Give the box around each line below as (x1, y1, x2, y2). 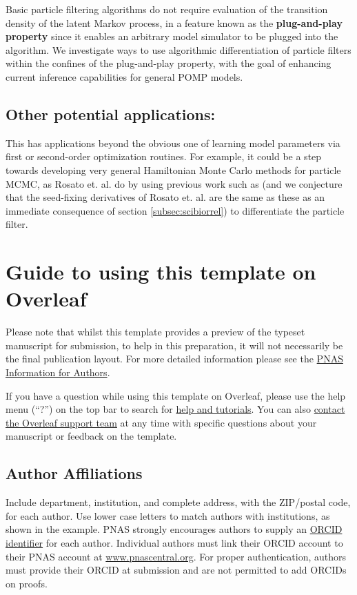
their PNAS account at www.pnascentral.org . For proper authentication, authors (6, 549, 347, 563)
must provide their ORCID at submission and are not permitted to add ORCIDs (6, 563, 347, 577)
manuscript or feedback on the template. (6, 429, 177, 443)
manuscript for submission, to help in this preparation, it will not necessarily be (6, 338, 343, 352)
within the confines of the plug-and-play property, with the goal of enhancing (6, 56, 331, 70)
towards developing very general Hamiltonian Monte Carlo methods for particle (6, 162, 341, 177)
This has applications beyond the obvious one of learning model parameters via (6, 135, 340, 150)
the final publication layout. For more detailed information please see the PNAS (6, 351, 343, 366)
